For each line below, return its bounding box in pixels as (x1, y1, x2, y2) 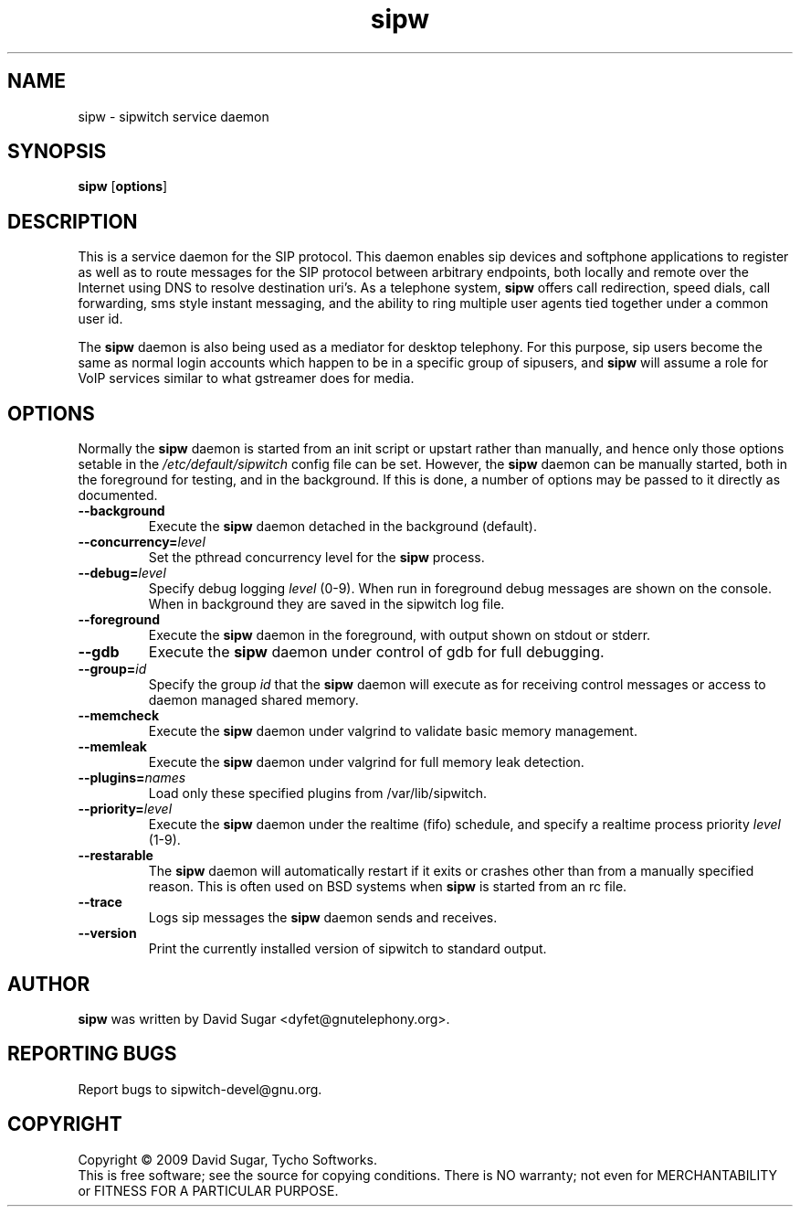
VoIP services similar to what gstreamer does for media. (78, 370, 415, 387)
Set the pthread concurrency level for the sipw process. (148, 549, 485, 566)
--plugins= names (78, 770, 186, 786)
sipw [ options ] (78, 178, 168, 195)
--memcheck (78, 708, 160, 724)
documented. (78, 487, 158, 504)
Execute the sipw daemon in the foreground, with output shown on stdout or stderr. (148, 627, 651, 644)
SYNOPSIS (7, 140, 107, 164)
